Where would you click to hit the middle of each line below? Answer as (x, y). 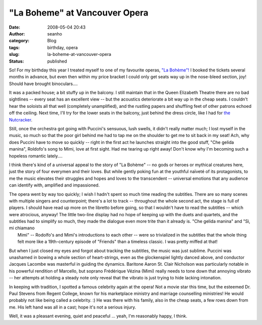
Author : (17, 34)
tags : (14, 47)
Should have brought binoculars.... (43, 84)
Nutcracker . (21, 120)
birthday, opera (63, 47)
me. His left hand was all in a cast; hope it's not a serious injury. (73, 307)
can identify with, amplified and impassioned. (54, 185)
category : (19, 41)
